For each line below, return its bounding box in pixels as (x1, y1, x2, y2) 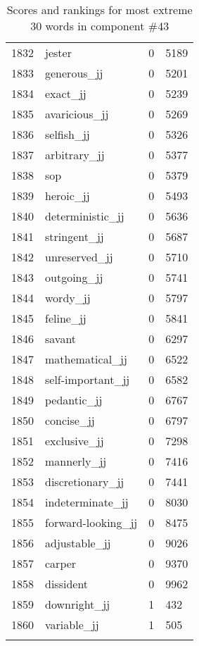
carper (45, 555, 77, 571)
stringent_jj (45, 228, 104, 244)
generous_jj (45, 65, 103, 81)
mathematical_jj (45, 351, 127, 367)
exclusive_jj (45, 433, 104, 449)
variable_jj (45, 616, 99, 633)
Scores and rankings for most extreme (6, 1, 193, 18)
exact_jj (45, 85, 86, 101)
